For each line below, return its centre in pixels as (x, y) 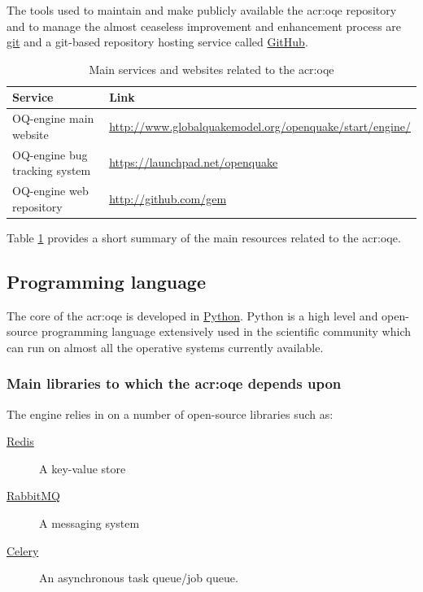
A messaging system (89, 522)
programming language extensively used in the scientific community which (226, 331)
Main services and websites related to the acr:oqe (211, 69)
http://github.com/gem (168, 198)
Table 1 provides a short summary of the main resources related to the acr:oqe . (204, 237)
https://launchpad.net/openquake (194, 162)
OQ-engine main (53, 118)
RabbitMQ (33, 496)
